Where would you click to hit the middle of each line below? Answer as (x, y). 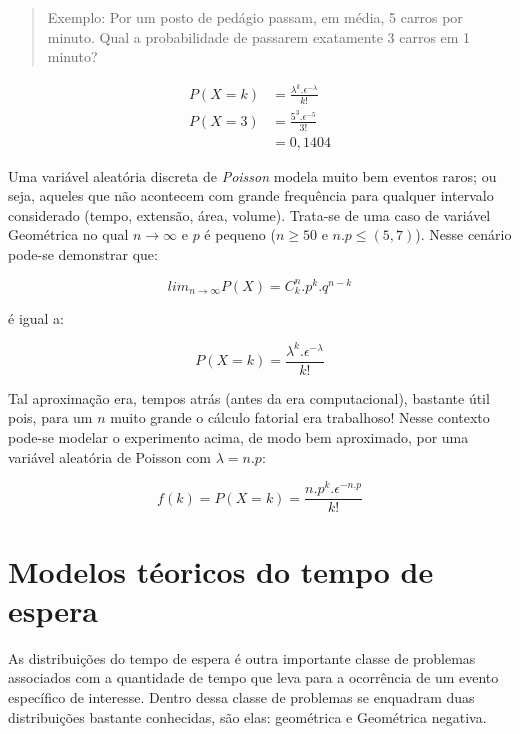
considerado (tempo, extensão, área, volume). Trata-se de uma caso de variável (249, 214)
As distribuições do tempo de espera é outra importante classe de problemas (242, 657)
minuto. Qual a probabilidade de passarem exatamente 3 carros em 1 (259, 36)
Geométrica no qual (68, 234)
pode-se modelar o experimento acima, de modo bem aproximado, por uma (238, 437)
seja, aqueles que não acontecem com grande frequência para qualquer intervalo (251, 195)
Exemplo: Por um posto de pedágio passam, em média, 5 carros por (255, 17)
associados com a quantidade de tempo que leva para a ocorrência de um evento (253, 677)
